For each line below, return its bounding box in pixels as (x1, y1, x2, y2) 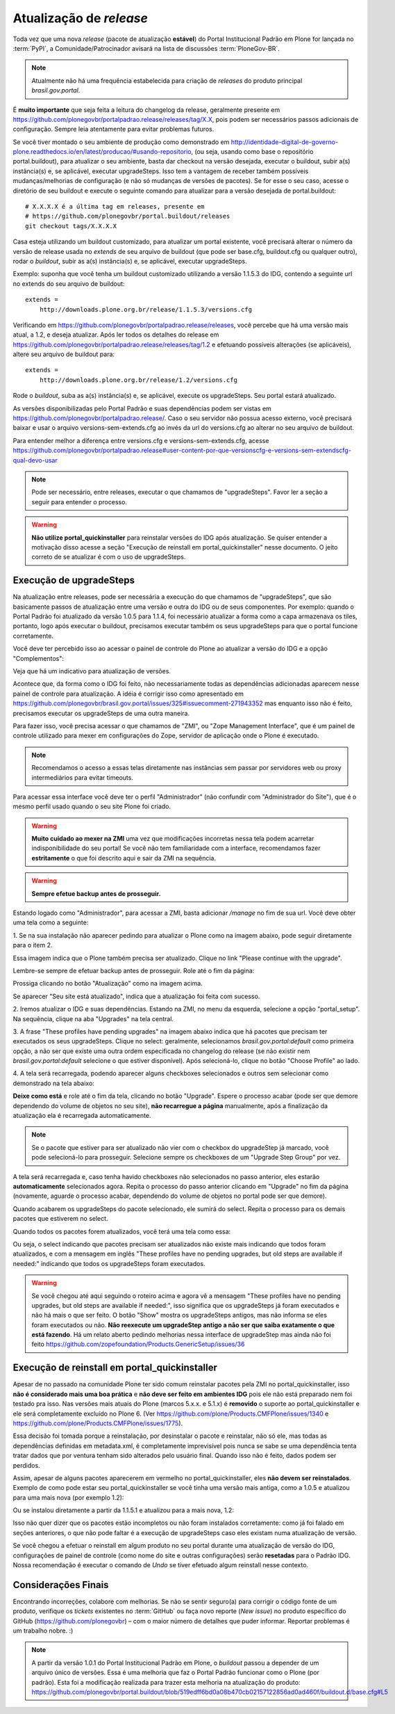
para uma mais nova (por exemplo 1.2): (12, 1493, 124, 1502)
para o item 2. (12, 941, 53, 950)
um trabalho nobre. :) (12, 1626, 74, 1635)
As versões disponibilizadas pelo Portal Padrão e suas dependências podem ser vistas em (12, 404, 272, 413)
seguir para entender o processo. (31, 497, 128, 506)
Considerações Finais (12, 1579, 109, 1591)
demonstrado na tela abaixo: (12, 1079, 95, 1087)
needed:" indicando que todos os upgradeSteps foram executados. (12, 1259, 205, 1267)
